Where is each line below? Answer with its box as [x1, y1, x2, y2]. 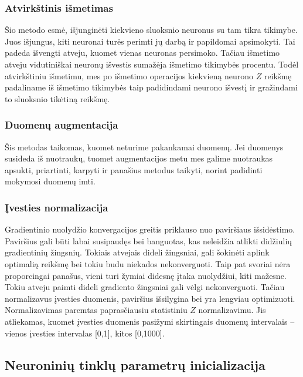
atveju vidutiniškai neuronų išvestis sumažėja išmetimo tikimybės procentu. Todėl [5, 58, 299, 70]
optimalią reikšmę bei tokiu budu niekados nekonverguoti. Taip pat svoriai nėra [5, 257, 291, 270]
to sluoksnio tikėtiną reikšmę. [5, 92, 110, 105]
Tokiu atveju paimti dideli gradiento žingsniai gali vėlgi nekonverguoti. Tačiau [5, 281, 285, 293]
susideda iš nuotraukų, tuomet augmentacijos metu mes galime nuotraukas [5, 152, 273, 164]
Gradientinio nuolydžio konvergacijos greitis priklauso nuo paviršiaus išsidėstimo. [5, 223, 295, 235]
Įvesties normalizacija [5, 200, 108, 214]
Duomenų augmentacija [5, 117, 118, 132]
